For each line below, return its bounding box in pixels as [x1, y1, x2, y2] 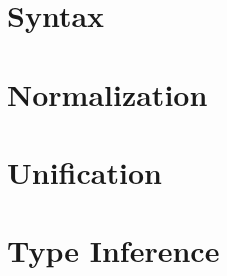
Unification [7, 151, 162, 192]
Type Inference [7, 230, 220, 271]
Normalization [7, 73, 208, 114]
